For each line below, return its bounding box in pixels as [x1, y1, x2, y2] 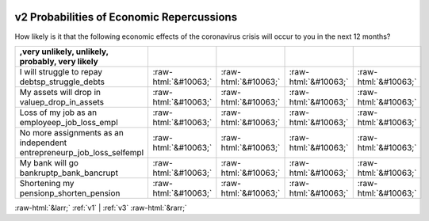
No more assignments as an [19, 127, 124, 138]
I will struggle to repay [19, 66, 103, 77]
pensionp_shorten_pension [19, 187, 121, 198]
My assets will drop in [19, 86, 101, 97]
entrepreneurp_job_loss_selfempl [19, 147, 144, 158]
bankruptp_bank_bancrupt [19, 167, 119, 178]
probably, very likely [19, 55, 98, 67]
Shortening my [19, 177, 75, 189]
